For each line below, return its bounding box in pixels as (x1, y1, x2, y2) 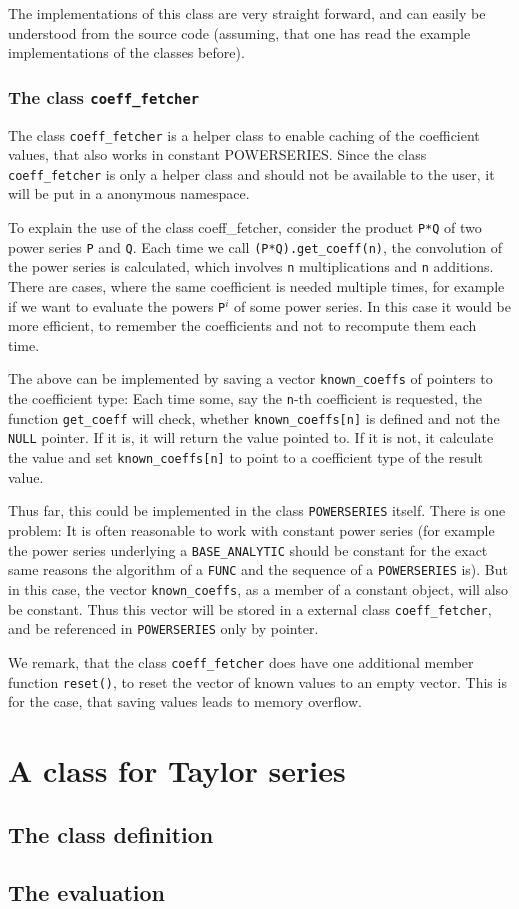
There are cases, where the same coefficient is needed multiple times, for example (8, 276, 505, 297)
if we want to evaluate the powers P (8, 295, 226, 316)
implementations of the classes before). (8, 42, 245, 63)
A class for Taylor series (8, 749, 346, 790)
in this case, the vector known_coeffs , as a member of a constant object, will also (8, 578, 509, 599)
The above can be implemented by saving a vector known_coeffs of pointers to (8, 368, 493, 389)
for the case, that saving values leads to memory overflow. (8, 691, 362, 712)
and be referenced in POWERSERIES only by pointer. (8, 618, 319, 639)
